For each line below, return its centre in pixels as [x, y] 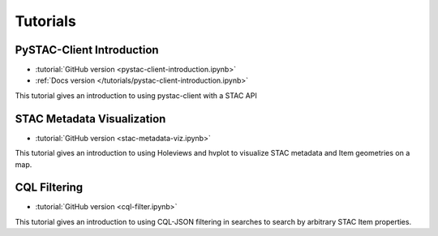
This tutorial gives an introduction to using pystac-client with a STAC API [136, 95]
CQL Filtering [49, 188]
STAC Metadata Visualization [90, 119]
